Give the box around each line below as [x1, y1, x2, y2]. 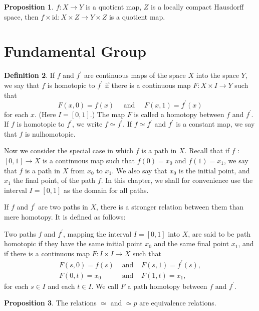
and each [48, 280, 75, 291]
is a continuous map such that [42, 155, 135, 165]
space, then [4, 11, 39, 22]
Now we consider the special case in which [4, 145, 134, 156]
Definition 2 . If [4, 70, 55, 80]
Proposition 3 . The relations [4, 297, 97, 308]
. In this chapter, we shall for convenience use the [101, 175, 253, 185]
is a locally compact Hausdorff [151, 2, 244, 12]
